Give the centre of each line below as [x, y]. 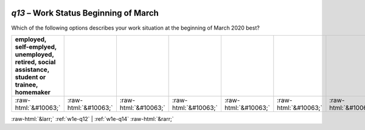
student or [30, 77]
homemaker [33, 92]
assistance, [32, 70]
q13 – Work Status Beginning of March [85, 13]
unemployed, [34, 54]
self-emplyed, [36, 47]
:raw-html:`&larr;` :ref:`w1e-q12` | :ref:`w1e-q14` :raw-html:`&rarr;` [92, 119]
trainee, [26, 85]
